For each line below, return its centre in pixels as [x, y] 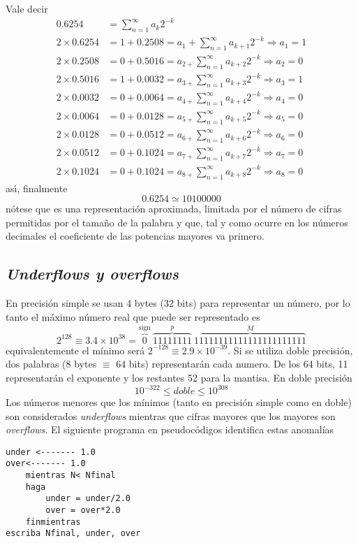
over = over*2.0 [83, 511]
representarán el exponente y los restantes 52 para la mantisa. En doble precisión [179, 377]
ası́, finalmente [37, 188]
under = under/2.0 [88, 499]
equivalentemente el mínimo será [75, 350]
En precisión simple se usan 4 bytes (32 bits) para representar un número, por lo [178, 303]
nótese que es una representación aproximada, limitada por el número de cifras [174, 209]
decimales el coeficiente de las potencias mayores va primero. [135, 236]
